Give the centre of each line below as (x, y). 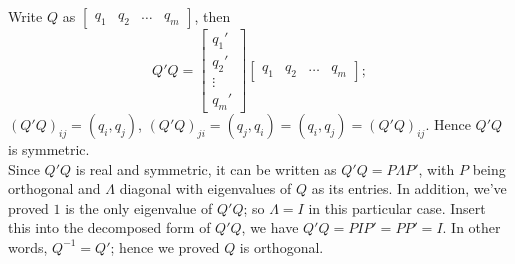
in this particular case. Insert (397, 207)
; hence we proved (165, 246)
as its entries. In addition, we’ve (409, 188)
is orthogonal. (281, 246)
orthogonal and (54, 188)
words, (28, 246)
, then (212, 16)
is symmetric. (49, 148)
